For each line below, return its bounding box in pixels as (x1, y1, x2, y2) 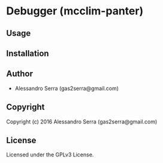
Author (6, 69, 33, 79)
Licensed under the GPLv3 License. (6, 151, 94, 158)
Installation (6, 48, 49, 58)
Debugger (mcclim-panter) (6, 4, 144, 18)
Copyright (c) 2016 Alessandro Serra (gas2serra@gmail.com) (6, 118, 158, 125)
